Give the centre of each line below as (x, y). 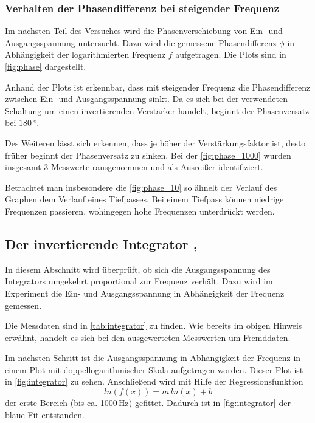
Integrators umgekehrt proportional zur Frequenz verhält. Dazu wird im (139, 281)
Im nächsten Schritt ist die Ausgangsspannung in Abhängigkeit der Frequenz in (153, 358)
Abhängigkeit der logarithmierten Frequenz (85, 54)
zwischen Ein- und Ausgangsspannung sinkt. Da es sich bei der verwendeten (146, 99)
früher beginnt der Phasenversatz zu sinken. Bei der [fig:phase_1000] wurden (148, 155)
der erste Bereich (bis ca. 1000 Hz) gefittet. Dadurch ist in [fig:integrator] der (148, 403)
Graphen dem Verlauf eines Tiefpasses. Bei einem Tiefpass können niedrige (144, 199)
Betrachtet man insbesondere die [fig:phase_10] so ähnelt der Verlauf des (141, 187)
